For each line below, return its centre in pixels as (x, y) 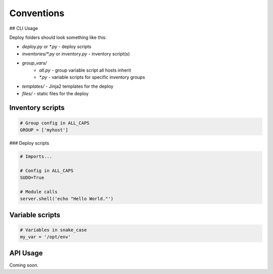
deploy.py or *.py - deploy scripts (57, 47)
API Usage (26, 253)
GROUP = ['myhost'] (44, 130)
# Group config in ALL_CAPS (55, 123)
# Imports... (36, 157)
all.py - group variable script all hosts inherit (85, 70)
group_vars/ (35, 63)
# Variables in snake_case (53, 230)
